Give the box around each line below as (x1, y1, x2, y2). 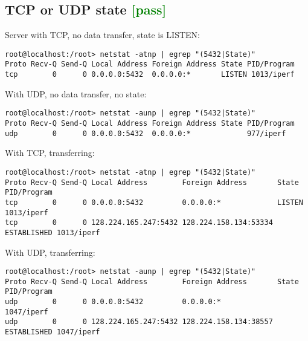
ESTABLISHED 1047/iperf (5, 328, 100, 337)
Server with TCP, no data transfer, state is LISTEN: (5, 28, 200, 41)
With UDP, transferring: (5, 245, 95, 258)
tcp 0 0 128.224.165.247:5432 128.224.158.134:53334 (5, 218, 273, 227)
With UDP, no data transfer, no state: (5, 87, 147, 100)
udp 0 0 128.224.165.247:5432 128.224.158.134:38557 (5, 317, 273, 326)
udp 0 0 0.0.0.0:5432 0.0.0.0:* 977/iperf (5, 129, 286, 138)
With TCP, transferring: (5, 146, 95, 159)
